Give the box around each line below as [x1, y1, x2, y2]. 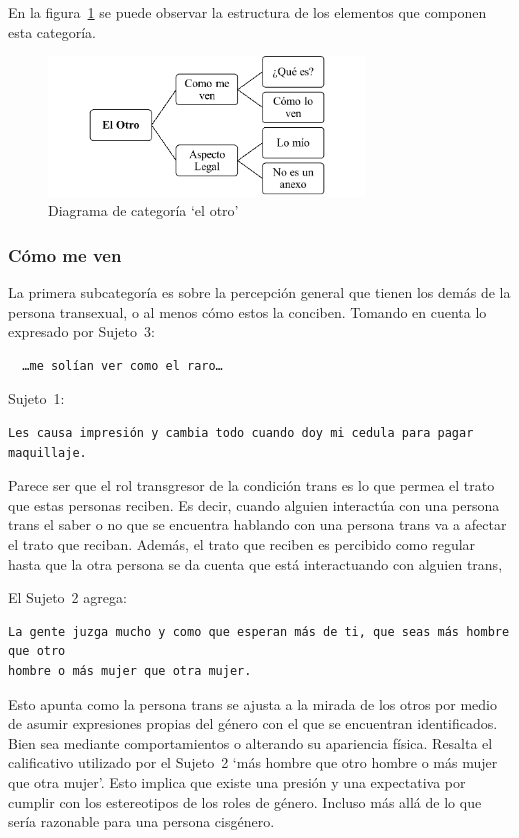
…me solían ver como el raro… [22, 358, 223, 373]
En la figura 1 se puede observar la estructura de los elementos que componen [8, 2, 487, 22]
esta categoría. [8, 21, 96, 42]
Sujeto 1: [8, 388, 65, 409]
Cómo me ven [8, 242, 122, 267]
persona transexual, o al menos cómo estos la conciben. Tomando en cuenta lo [8, 301, 487, 322]
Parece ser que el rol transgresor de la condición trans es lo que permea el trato [8, 475, 495, 496]
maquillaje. [8, 445, 87, 460]
